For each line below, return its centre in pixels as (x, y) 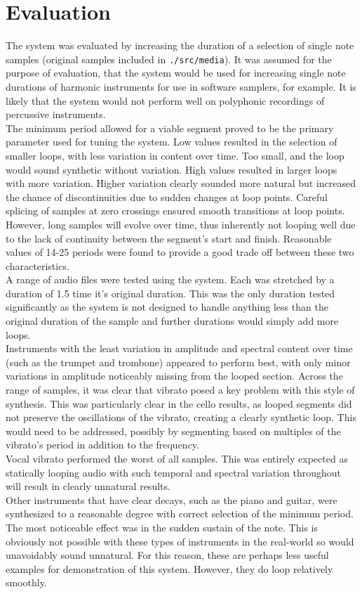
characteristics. (38, 265)
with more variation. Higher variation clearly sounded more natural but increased (181, 183)
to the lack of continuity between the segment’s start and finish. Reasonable (169, 238)
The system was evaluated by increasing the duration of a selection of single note (180, 45)
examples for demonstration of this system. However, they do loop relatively (169, 568)
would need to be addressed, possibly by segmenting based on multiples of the (173, 431)
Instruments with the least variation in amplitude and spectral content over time (179, 348)
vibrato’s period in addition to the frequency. (102, 445)
